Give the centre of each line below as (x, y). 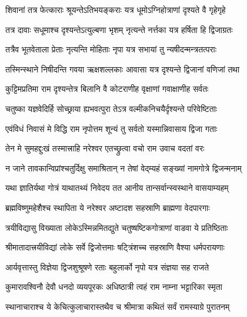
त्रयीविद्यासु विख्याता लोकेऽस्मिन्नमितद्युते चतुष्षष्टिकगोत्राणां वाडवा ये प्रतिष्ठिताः (117, 227)
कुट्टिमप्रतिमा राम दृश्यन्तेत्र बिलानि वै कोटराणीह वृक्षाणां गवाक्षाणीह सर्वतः (107, 89)
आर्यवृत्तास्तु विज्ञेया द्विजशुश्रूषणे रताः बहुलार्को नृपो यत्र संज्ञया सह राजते (107, 267)
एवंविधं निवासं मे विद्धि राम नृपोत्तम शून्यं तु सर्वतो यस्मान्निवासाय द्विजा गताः (111, 128)
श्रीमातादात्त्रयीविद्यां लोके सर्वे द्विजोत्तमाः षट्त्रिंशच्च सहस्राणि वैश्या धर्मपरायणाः (115, 247)
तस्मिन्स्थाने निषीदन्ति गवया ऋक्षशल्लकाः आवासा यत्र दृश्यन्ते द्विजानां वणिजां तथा (123, 69)
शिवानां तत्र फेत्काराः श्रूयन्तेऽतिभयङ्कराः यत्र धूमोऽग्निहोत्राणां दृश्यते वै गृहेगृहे (116, 9)
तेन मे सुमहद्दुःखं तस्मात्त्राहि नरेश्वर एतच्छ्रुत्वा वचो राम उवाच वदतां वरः (105, 148)
